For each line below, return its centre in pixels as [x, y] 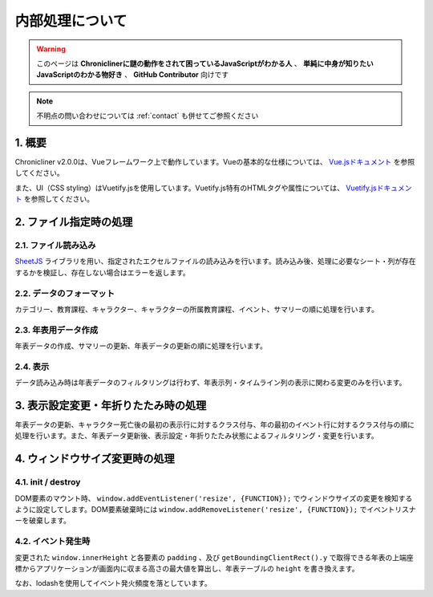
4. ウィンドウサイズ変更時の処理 [95, 459]
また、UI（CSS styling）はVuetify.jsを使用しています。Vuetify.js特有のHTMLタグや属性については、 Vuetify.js [196, 188]
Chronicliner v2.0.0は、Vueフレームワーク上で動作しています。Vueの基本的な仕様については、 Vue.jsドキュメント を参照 [215, 162]
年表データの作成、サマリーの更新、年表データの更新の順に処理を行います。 [141, 346]
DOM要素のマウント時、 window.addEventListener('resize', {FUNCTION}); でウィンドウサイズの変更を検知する [214, 498]
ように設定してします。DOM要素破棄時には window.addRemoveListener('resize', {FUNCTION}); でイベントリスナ [215, 509]
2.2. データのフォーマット [65, 293]
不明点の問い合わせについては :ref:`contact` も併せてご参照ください [148, 116]
